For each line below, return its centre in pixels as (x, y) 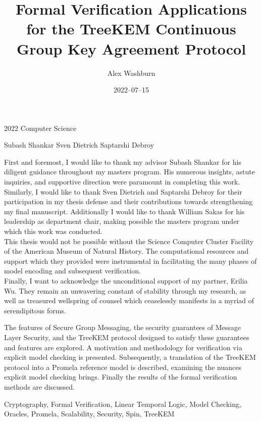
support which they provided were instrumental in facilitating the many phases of (130, 261)
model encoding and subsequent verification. (72, 271)
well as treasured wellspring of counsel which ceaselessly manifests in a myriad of (129, 300)
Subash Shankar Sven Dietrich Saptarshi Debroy (79, 145)
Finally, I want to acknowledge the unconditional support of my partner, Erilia (126, 280)
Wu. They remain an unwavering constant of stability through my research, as (125, 290)
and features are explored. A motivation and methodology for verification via (123, 347)
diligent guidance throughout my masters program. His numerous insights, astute (129, 172)
